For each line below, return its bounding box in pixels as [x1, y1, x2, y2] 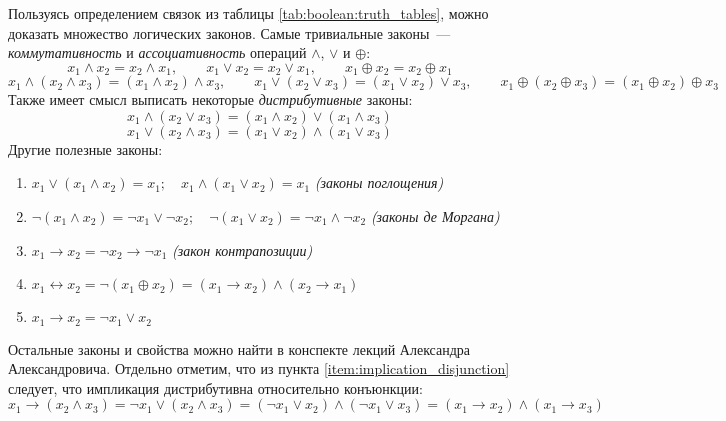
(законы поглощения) [314, 172, 444, 193]
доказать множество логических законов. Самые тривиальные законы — [8, 22, 451, 43]
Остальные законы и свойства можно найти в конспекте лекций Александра [8, 338, 471, 359]
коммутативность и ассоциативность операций [8, 42, 307, 63]
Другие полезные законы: [8, 138, 163, 159]
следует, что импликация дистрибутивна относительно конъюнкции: [8, 377, 423, 398]
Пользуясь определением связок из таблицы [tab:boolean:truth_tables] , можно [8, 3, 489, 23]
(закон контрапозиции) [172, 239, 313, 260]
